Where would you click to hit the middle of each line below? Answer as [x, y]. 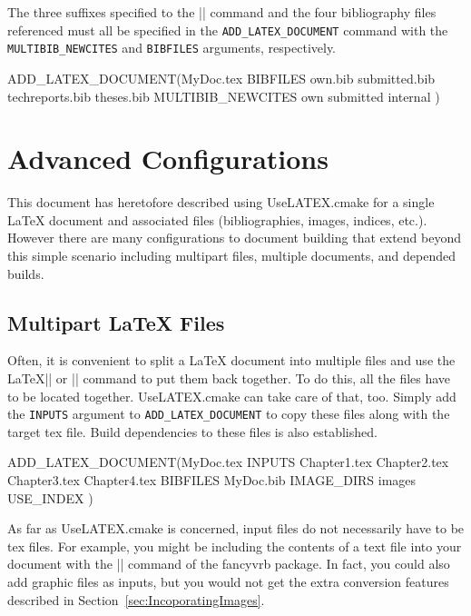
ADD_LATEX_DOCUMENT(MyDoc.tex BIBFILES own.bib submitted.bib [221, 78]
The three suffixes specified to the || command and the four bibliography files [222, 12]
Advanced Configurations [168, 159]
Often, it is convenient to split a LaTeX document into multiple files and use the [231, 360]
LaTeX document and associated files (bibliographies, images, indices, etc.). [217, 219]
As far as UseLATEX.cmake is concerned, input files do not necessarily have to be [236, 528]
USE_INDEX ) [50, 497]
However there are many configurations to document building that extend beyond [234, 238]
